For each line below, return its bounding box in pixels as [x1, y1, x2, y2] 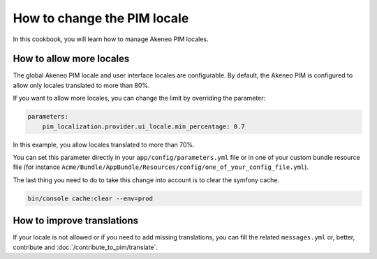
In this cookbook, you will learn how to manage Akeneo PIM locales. [13, 35, 209, 43]
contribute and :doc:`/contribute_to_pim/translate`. [13, 243, 158, 251]
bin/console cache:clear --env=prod [27, 194, 154, 202]
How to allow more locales [13, 53, 130, 65]
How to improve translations [13, 215, 139, 227]
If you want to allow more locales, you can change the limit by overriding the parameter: [13, 94, 266, 103]
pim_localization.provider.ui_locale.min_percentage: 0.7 [42, 122, 245, 131]
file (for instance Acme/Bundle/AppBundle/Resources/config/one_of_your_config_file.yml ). [13, 163, 309, 171]
